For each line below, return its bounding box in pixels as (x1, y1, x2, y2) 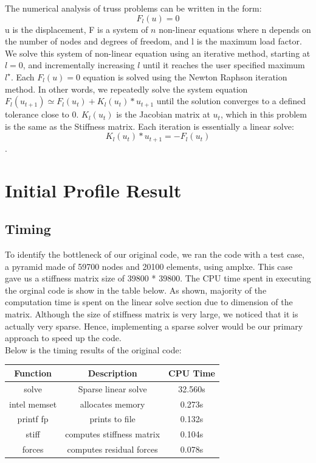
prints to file (89, 412, 136, 425)
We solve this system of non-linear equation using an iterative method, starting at (5, 46, 311, 59)
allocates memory (80, 397, 145, 410)
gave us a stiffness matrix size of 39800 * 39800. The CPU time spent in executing (5, 272, 311, 285)
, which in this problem (220, 108, 307, 121)
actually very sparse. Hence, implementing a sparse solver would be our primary (5, 319, 303, 332)
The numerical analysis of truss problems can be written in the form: (5, 2, 262, 14)
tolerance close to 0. (5, 108, 79, 121)
